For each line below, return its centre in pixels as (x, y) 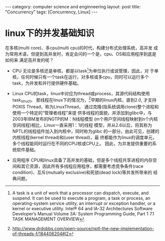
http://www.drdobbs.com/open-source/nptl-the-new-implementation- (83, 229)
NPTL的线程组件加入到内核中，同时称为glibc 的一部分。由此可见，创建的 (86, 132)
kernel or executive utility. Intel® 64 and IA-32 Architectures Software (82, 209)
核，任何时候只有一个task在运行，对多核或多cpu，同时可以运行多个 (81, 77)
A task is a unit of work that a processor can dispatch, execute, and (80, 193)
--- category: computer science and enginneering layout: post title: (73, 7)
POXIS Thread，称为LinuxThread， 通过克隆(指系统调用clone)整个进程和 (85, 107)
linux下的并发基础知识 (50, 33)
